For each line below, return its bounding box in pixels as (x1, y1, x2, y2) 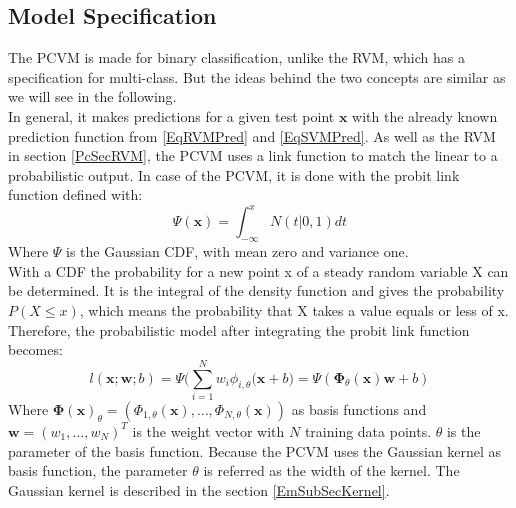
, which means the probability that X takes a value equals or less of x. (79, 300, 509, 321)
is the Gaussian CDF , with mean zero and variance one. (66, 241, 409, 262)
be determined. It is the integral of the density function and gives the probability (8, 280, 505, 301)
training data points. (304, 420, 432, 441)
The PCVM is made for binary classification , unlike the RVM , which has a (8, 47, 465, 68)
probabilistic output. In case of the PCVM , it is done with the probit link (8, 164, 460, 185)
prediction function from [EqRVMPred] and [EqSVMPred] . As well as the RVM (8, 125, 496, 146)
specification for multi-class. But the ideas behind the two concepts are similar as (8, 66, 506, 87)
